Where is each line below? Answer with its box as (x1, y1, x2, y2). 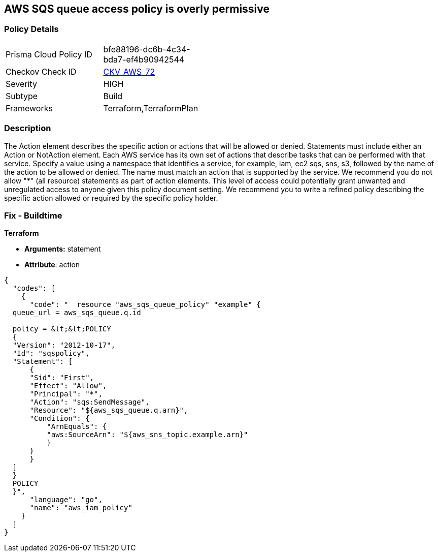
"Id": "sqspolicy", (12, 349, 90, 358)
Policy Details (4, 24, 59, 35)
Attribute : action (24, 260, 80, 269)
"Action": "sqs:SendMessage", (29, 398, 150, 407)
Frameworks (6, 103, 53, 113)
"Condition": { (29, 414, 90, 423)
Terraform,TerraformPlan (103, 103, 198, 113)
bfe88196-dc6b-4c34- (103, 44, 190, 54)
